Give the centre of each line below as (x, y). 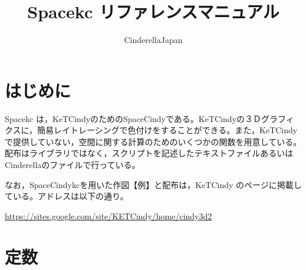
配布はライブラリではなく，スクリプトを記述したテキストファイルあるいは (149, 153)
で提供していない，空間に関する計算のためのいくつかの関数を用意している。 (153, 141)
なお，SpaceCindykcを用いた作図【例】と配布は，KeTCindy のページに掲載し (153, 184)
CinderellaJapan (153, 40)
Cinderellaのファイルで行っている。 (73, 165)
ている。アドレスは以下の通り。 (67, 196)
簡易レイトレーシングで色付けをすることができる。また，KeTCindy (167, 130)
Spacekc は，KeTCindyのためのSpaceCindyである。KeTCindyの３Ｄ (133, 118)
